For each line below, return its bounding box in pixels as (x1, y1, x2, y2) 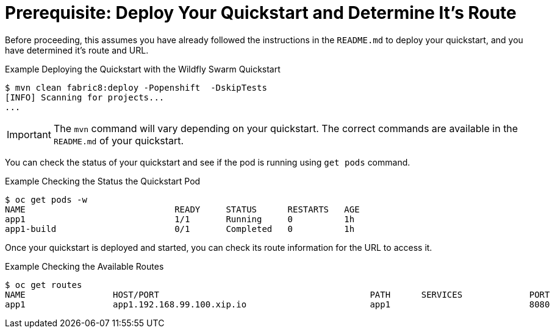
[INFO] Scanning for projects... (5, 92, 165, 102)
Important (7, 128, 51, 141)
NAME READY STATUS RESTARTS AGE (5, 204, 360, 214)
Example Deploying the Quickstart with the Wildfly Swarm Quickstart (5, 63, 281, 74)
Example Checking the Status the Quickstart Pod (5, 175, 201, 186)
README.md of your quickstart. (53, 134, 184, 147)
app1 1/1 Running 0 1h (5, 214, 355, 224)
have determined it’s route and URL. (5, 44, 149, 55)
